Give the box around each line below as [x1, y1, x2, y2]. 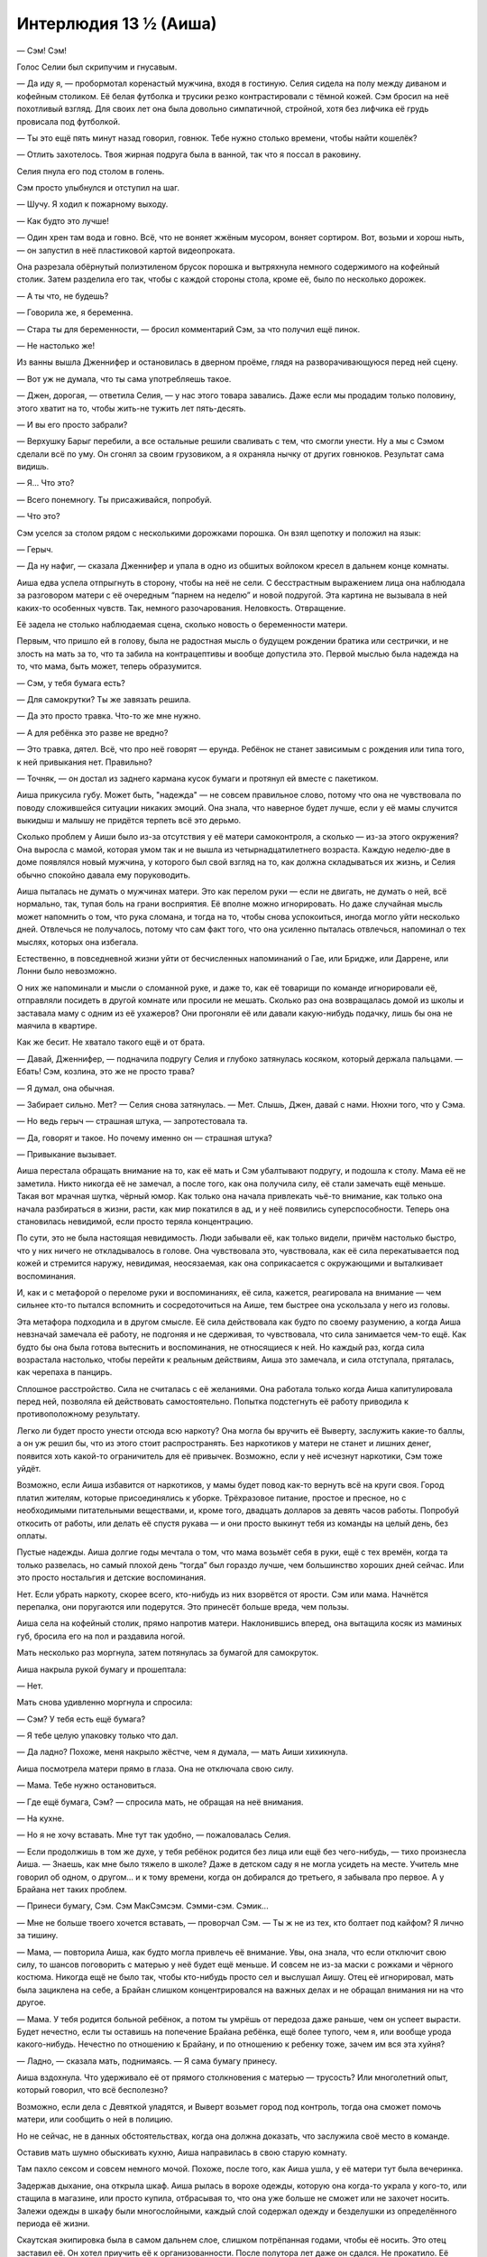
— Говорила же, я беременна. [16, 307, 133, 318]
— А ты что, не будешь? [16, 290, 109, 302]
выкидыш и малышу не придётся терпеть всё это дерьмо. [16, 815, 242, 826]
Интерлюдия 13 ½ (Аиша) [16, 14, 217, 33]
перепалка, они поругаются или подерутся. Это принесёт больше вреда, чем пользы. [16, 1601, 350, 1611]
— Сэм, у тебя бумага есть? [16, 677, 125, 688]
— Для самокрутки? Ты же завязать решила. [16, 693, 191, 704]
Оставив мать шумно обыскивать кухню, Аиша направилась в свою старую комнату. [16, 2147, 347, 2158]
